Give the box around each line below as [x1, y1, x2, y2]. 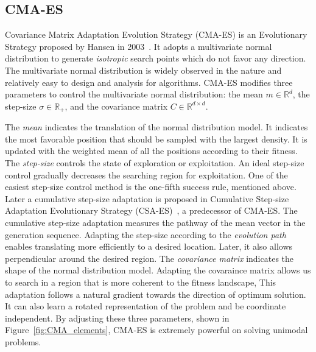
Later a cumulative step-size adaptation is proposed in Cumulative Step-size [5, 192, 289, 205]
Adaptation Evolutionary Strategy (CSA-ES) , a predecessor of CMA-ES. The [5, 204, 298, 217]
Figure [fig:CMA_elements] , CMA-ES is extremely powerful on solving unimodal [5, 323, 308, 336]
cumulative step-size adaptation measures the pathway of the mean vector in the [5, 216, 306, 228]
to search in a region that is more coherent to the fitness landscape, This [5, 275, 276, 288]
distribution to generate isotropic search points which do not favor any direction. [5, 52, 306, 65]
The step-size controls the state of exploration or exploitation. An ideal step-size [5, 157, 304, 169]
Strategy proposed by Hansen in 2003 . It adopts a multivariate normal [5, 40, 272, 52]
